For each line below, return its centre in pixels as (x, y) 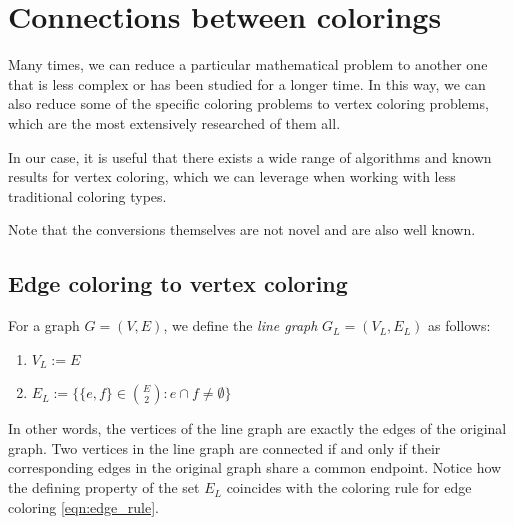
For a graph (44, 325)
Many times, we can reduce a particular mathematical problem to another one (248, 64)
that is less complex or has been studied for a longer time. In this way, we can (247, 83)
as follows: (459, 325)
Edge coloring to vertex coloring (178, 283)
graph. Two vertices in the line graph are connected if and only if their (224, 447)
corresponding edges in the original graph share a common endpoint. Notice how (255, 467)
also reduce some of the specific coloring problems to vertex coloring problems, (248, 103)
